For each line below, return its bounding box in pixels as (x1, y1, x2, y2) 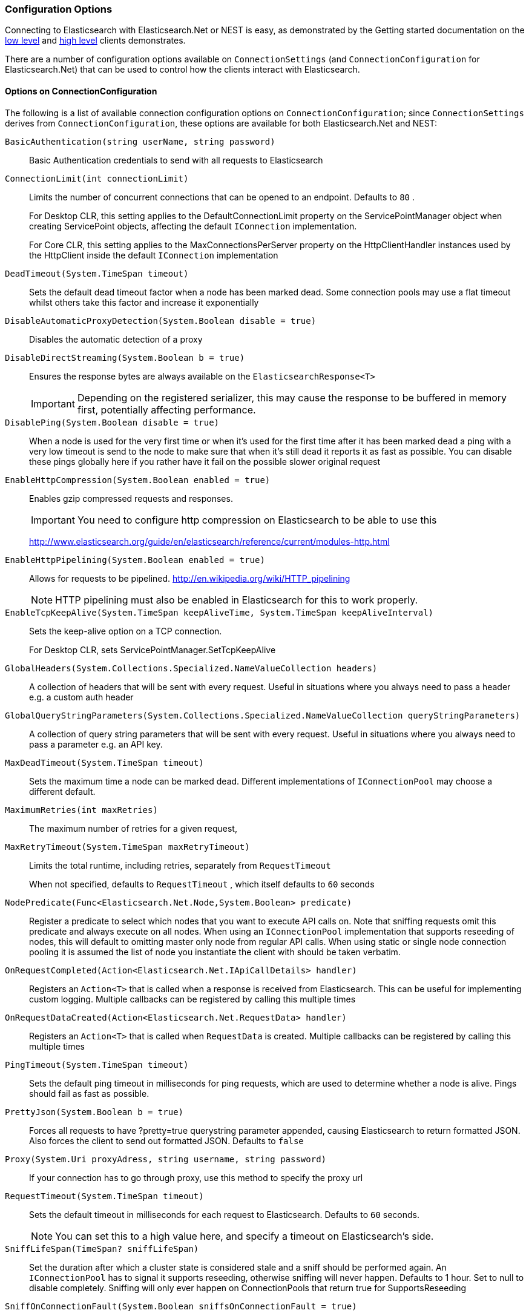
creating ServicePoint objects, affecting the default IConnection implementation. (29, 220, 357, 231)
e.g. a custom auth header (29, 691, 134, 702)
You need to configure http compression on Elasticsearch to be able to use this (77, 513, 437, 526)
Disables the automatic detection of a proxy (29, 334, 203, 344)
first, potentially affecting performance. (77, 403, 256, 416)
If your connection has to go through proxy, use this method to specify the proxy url (29, 1172, 363, 1183)
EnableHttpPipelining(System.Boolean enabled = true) (5, 554, 265, 565)
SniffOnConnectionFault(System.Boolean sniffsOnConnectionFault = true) (5, 1301, 357, 1311)
